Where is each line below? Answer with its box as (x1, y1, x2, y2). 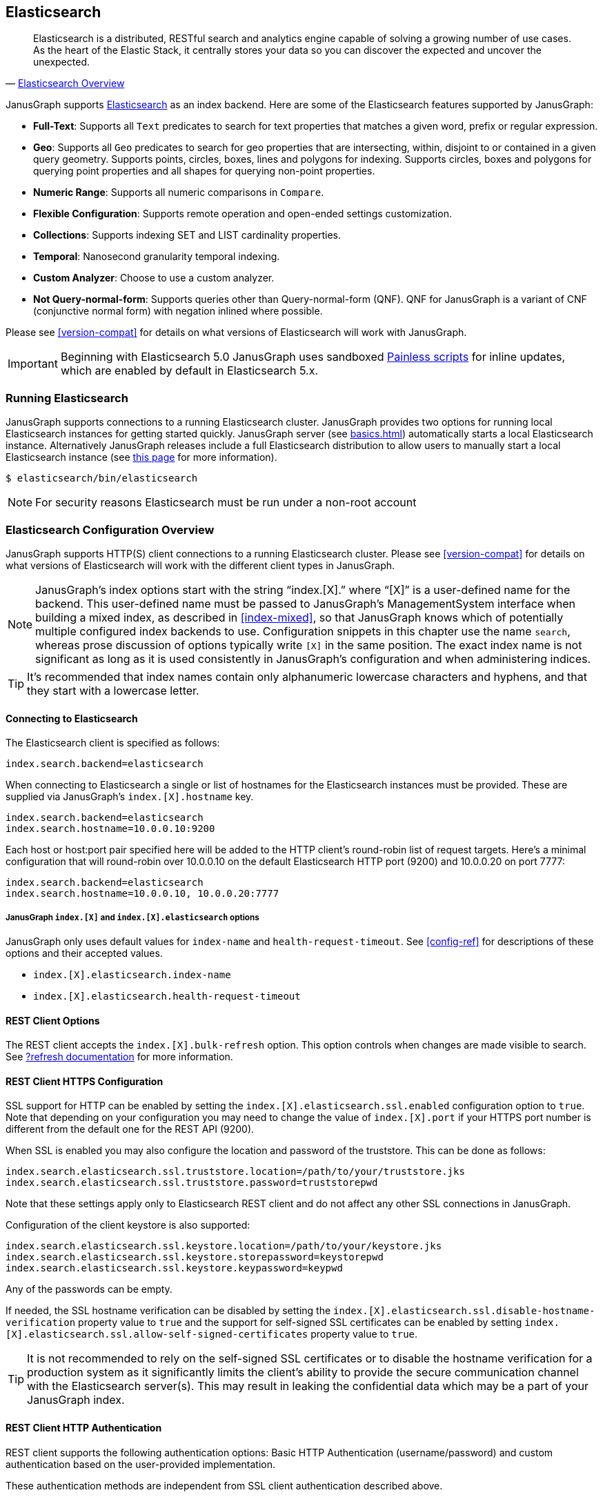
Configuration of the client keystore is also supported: (6, 1219, 250, 1231)
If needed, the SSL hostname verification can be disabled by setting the (6, 1305, 331, 1317)
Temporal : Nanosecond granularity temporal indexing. (33, 250, 280, 263)
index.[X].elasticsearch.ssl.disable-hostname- (333, 1305, 595, 1317)
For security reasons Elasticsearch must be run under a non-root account (35, 495, 417, 510)
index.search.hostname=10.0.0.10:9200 (6, 823, 215, 835)
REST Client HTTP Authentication (6, 1421, 162, 1434)
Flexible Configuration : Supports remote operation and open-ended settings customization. (33, 208, 452, 220)
